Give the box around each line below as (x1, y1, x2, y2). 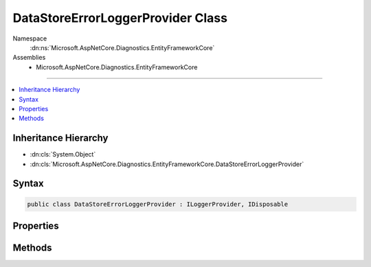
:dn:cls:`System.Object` (30, 150, 96, 159)
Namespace (12, 34, 47, 43)
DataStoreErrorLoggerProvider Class (12, 10, 228, 25)
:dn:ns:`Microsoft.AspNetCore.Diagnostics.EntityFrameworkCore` (30, 43, 215, 51)
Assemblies (12, 54, 46, 62)
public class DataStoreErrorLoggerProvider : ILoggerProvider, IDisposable (27, 200, 289, 208)
